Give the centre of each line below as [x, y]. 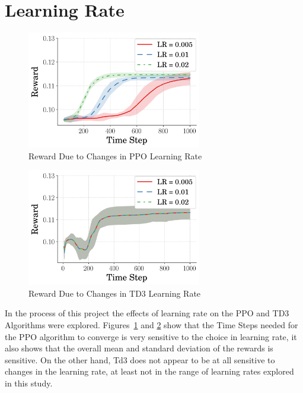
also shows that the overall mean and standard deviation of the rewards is [139, 348]
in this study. [29, 383]
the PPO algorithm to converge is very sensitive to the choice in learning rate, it [151, 336]
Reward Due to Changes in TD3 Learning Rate [115, 293]
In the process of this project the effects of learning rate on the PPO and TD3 [147, 313]
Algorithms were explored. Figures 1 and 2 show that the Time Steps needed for [151, 324]
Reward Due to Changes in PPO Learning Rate [115, 155]
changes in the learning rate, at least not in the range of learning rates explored [149, 371]
